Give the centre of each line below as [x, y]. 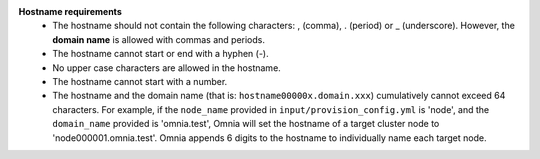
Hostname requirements [70, 11]
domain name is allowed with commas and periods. [158, 39]
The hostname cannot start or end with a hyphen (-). [160, 54]
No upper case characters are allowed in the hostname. [167, 67]
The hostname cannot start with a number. [140, 81]
